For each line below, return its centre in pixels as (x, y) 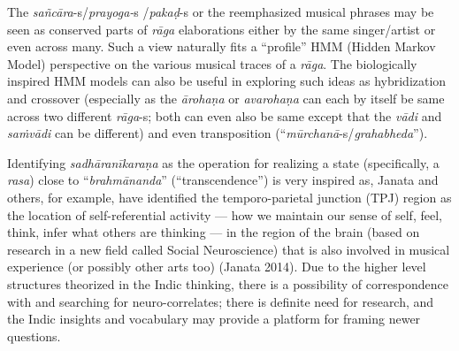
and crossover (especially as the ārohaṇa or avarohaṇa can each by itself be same (226, 98)
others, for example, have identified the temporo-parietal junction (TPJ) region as (229, 197)
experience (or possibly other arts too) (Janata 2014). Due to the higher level (217, 267)
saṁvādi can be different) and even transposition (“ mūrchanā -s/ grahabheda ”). (218, 133)
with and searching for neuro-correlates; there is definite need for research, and (221, 301)
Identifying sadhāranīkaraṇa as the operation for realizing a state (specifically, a (223, 162)
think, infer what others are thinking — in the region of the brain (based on (214, 232)
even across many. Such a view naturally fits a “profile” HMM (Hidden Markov (222, 46)
